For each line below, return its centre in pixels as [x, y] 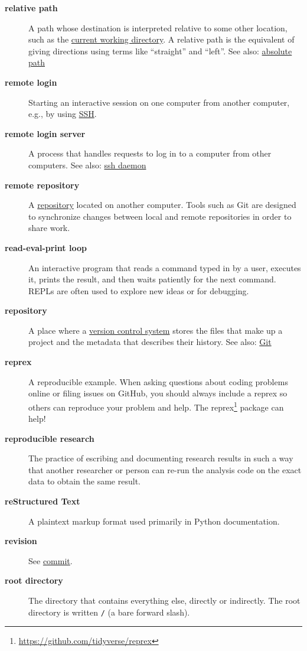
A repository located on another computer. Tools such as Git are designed [162, 205]
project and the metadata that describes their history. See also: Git [150, 342]
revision [21, 541]
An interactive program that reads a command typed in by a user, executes [165, 267]
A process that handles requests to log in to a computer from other [150, 153]
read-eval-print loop [46, 247]
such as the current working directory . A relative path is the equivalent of [161, 39]
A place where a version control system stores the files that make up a [156, 330]
